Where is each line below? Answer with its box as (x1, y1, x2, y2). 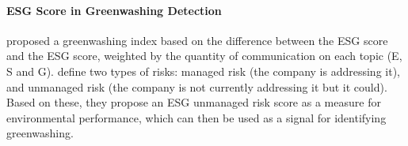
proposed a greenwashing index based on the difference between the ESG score (6, 32, 388, 48)
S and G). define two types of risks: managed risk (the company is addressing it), (6, 62, 400, 79)
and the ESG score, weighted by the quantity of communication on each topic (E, (6, 47, 402, 64)
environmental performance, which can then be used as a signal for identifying (6, 109, 387, 125)
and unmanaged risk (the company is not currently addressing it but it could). (6, 78, 387, 95)
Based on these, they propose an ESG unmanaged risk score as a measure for (6, 94, 381, 110)
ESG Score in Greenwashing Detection (6, 2, 222, 18)
